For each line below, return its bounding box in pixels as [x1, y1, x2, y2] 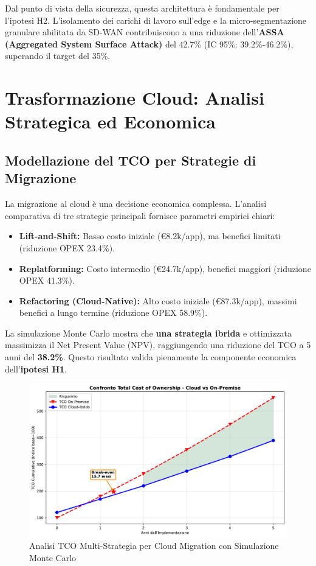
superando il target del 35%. [5, 49, 111, 62]
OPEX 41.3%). [19, 274, 75, 287]
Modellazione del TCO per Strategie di [5, 150, 256, 169]
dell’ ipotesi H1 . [5, 362, 67, 375]
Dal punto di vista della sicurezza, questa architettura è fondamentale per [5, 2, 280, 14]
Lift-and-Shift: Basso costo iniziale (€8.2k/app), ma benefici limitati [19, 229, 281, 242]
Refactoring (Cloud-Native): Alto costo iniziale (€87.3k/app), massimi [19, 294, 297, 307]
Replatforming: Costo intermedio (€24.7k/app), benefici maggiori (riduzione [19, 262, 311, 274]
